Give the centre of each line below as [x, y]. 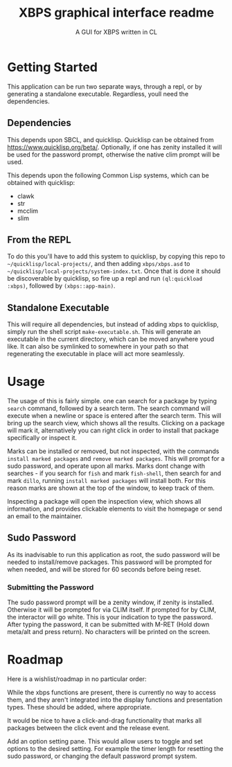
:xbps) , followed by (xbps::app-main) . [61, 286]
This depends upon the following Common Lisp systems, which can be [108, 175]
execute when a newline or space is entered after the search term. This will [114, 416]
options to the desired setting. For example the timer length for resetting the [115, 749]
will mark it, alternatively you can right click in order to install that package [113, 430]
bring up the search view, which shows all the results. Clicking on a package [116, 423]
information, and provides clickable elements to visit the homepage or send [115, 509]
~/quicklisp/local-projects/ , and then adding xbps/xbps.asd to [99, 264]
